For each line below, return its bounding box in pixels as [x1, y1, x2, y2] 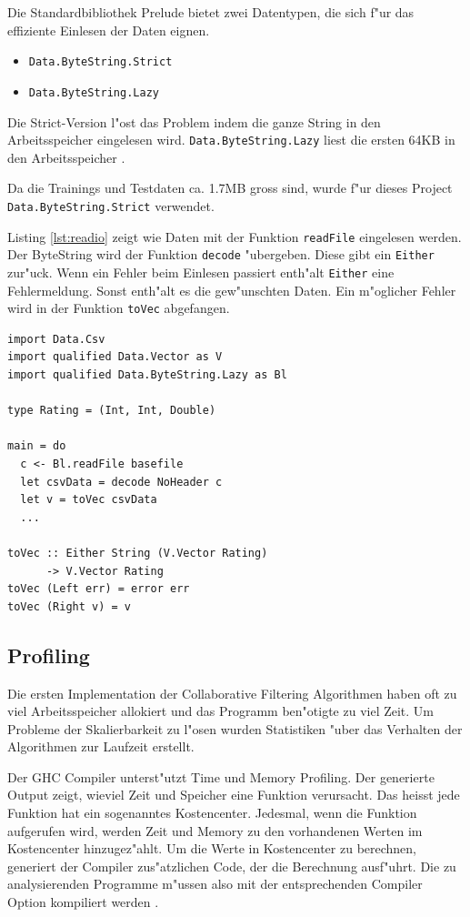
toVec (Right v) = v [7, 600, 132, 613]
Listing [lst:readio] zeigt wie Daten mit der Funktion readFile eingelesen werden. [7, 227, 462, 246]
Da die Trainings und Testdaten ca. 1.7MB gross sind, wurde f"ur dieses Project [7, 178, 453, 197]
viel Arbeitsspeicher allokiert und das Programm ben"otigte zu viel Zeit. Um [7, 701, 435, 720]
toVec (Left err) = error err [7, 582, 190, 596]
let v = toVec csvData [20, 493, 157, 507]
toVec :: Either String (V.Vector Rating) [7, 546, 268, 559]
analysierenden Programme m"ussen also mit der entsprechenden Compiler [7, 874, 423, 893]
